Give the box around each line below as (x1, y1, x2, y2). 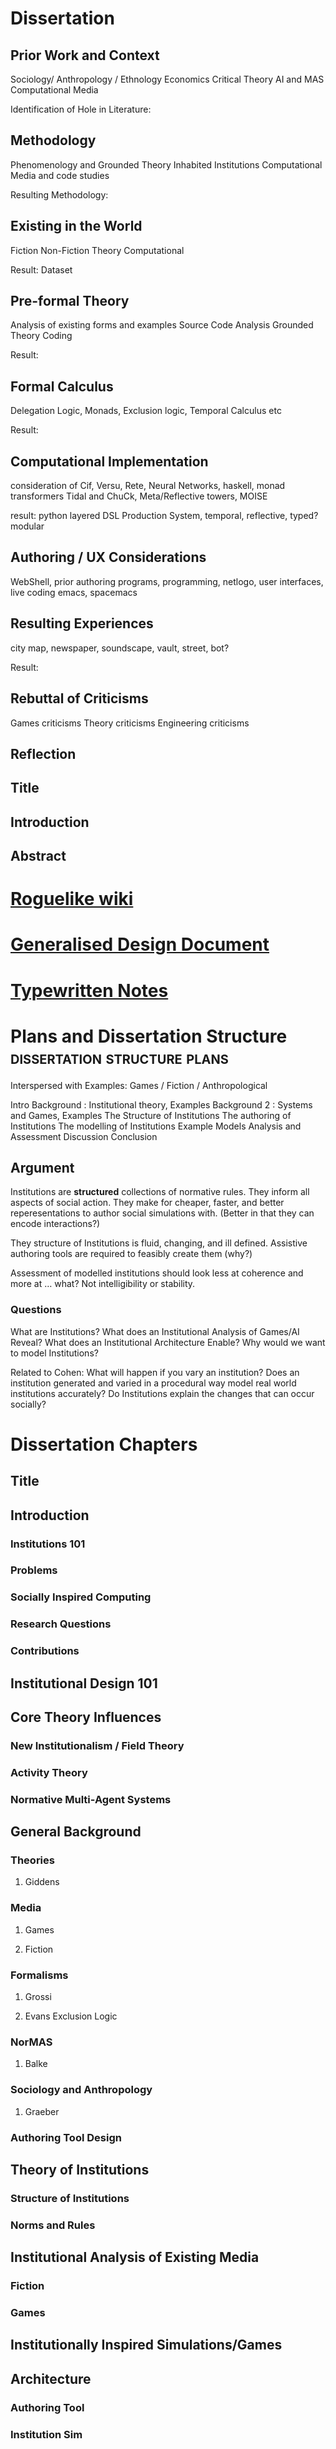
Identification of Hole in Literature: (10, 103, 152, 115)
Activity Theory (10, 1765, 88, 1779)
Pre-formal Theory (10, 293, 130, 310)
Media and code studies (10, 169, 110, 181)
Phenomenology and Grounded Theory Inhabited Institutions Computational (10, 158, 323, 171)
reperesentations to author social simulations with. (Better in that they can (10, 1207, 315, 1219)
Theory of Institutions (10, 2161, 150, 2178)
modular (10, 520, 45, 532)
